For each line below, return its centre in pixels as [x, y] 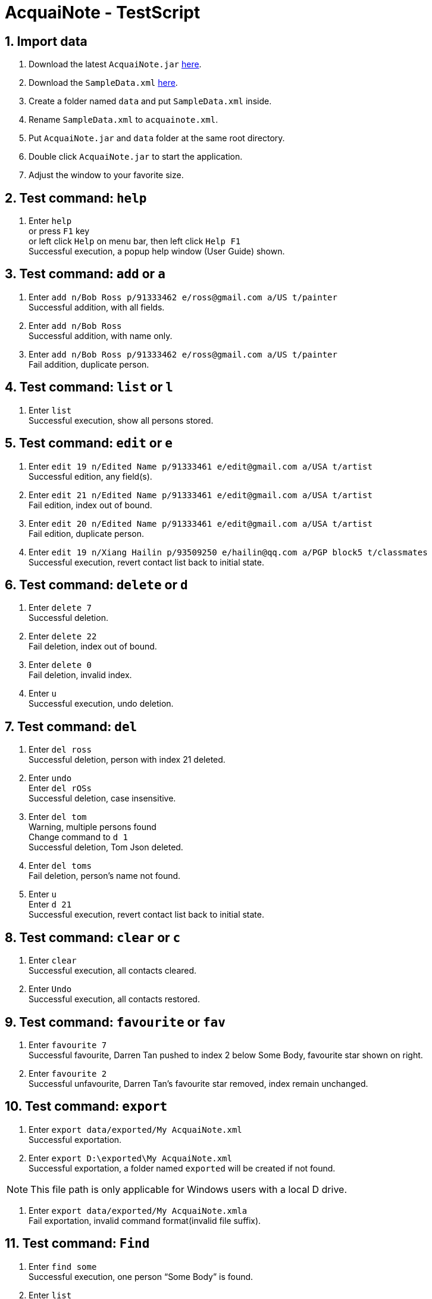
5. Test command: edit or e [89, 443]
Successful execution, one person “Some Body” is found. [141, 1276]
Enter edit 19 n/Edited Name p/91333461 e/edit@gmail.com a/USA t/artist [201, 466]
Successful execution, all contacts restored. [114, 999]
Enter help [50, 221]
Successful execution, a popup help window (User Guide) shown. [157, 251]
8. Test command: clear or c [93, 937]
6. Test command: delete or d [96, 585]
